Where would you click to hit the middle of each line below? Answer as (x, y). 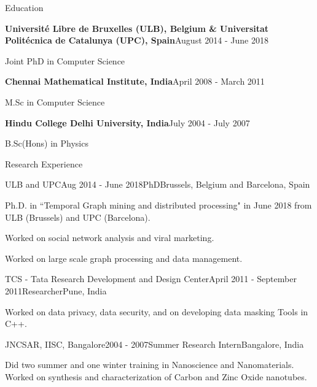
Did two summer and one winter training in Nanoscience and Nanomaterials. (150, 365)
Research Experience (44, 163)
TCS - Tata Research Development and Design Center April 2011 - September (151, 279)
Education (24, 7)
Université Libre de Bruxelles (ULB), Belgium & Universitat (137, 28)
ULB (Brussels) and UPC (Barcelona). (78, 217)
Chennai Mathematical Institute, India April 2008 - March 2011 (135, 81)
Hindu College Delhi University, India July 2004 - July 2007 (127, 122)
